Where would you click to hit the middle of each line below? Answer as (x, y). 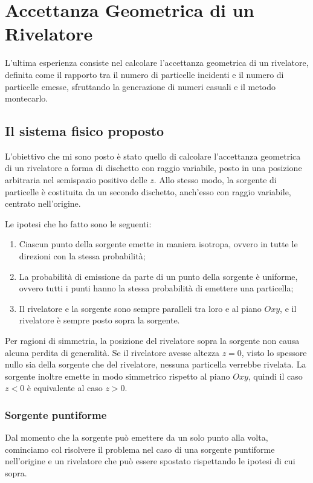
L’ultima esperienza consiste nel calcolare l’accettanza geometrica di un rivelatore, (157, 63)
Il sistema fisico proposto (85, 131)
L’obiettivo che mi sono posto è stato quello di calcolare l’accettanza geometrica (153, 156)
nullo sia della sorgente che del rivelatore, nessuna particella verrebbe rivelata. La (156, 364)
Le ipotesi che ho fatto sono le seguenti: (78, 223)
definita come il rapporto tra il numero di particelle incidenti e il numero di (144, 74)
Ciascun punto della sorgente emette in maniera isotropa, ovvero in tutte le (158, 244)
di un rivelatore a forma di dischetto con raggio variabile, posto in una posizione (153, 168)
